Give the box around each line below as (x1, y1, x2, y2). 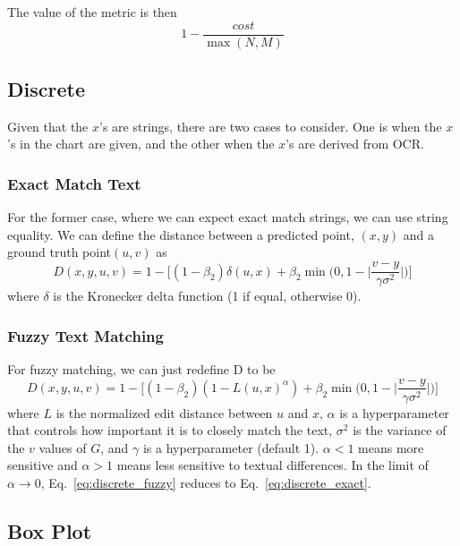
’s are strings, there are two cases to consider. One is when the (99, 116, 442, 135)
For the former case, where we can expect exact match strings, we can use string (7, 208, 448, 226)
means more (358, 438, 424, 456)
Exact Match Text (7, 172, 141, 194)
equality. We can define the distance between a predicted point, (7, 225, 354, 243)
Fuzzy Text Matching (7, 324, 164, 346)
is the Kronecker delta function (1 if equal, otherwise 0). (53, 286, 362, 305)
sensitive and (7, 456, 78, 474)
